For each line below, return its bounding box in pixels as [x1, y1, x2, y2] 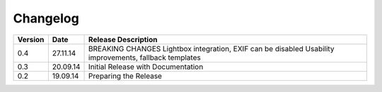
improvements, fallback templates [88, 53, 201, 63]
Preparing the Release [88, 71, 163, 81]
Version [17, 34, 45, 44]
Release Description [88, 34, 158, 44]
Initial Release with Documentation [88, 62, 204, 72]
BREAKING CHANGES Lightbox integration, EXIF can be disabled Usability [88, 44, 335, 53]
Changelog [13, 11, 79, 26]
